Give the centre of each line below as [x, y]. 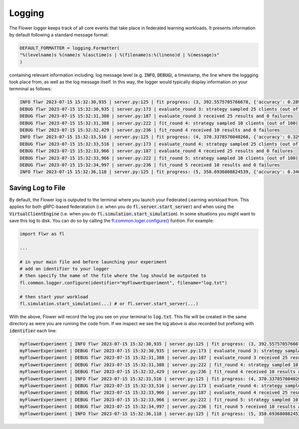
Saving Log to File [37, 188]
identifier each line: [33, 330]
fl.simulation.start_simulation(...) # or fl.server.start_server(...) [109, 304]
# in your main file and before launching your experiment [93, 262]
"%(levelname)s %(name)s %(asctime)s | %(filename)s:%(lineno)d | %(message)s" [120, 55]
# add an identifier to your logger [65, 269]
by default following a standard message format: [59, 34]
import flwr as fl [42, 234]
